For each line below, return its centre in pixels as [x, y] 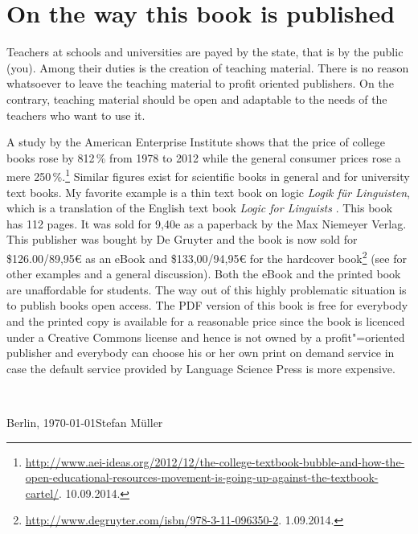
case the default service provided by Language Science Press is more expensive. [201, 368]
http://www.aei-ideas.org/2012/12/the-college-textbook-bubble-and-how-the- [215, 461]
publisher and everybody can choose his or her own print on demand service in [201, 353]
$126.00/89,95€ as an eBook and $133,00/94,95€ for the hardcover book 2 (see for [207, 257]
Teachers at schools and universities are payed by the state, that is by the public [205, 52]
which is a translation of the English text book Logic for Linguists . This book [200, 208]
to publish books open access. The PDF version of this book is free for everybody [207, 305]
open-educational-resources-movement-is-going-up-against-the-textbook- [202, 477]
